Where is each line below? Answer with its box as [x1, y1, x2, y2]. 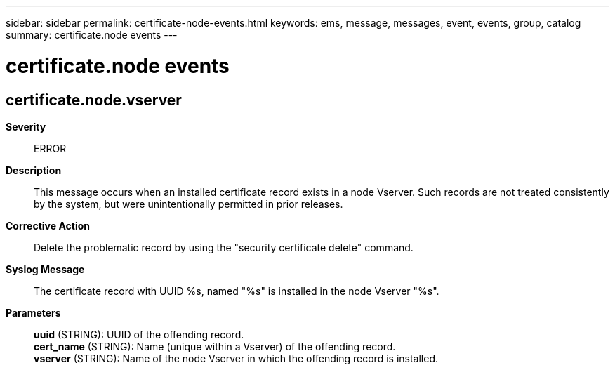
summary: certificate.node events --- [6, 29, 178, 41]
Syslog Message [6, 263, 85, 275]
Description [6, 164, 62, 176]
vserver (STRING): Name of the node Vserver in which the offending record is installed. [34, 352, 438, 364]
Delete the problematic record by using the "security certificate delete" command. [34, 241, 414, 253]
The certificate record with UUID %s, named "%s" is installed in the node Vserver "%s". [34, 284, 439, 297]
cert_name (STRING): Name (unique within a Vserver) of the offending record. [34, 340, 396, 352]
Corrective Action [6, 219, 90, 232]
